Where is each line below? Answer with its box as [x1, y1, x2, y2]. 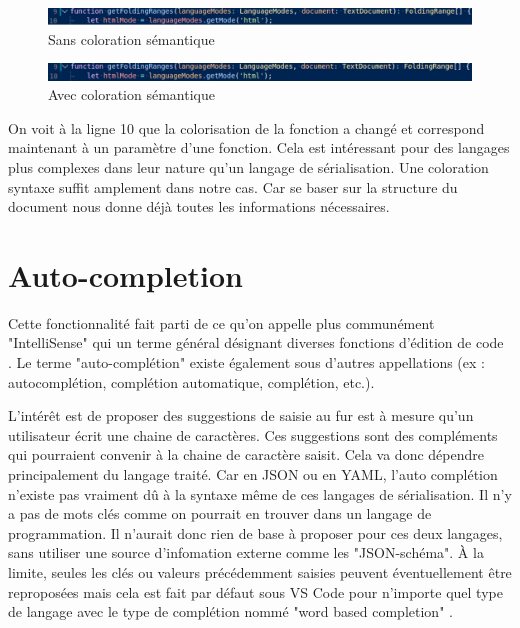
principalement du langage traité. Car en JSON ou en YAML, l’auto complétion [8, 463, 498, 484]
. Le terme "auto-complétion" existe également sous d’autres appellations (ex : [8, 352, 485, 373]
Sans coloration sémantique [48, 28, 215, 49]
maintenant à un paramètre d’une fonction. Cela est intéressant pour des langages [8, 137, 510, 158]
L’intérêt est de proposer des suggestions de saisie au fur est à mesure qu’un [8, 405, 474, 426]
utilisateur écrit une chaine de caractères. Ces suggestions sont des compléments [8, 424, 498, 445]
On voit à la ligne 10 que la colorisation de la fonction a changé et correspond [8, 117, 485, 138]
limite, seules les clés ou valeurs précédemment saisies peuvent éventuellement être [8, 561, 512, 582]
